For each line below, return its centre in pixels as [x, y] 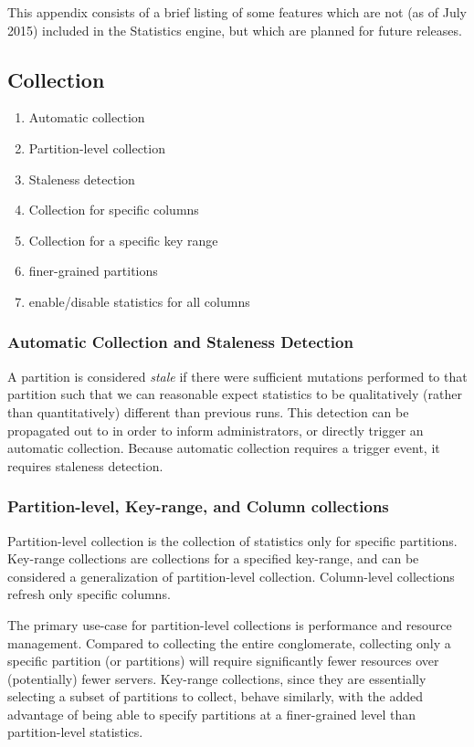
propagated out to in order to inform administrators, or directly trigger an [216, 430]
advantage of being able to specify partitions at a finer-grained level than [212, 714]
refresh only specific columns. [89, 594]
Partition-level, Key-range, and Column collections [198, 506]
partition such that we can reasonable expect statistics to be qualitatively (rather [235, 394]
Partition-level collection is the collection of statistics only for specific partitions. [232, 540]
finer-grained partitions [93, 271]
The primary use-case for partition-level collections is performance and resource [230, 624]
